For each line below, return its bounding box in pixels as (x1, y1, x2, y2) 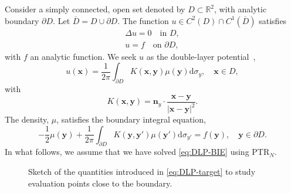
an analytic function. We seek (30, 50, 137, 62)
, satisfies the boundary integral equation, (56, 113, 206, 126)
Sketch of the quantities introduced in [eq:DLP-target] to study (28, 165, 256, 178)
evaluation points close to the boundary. (28, 177, 172, 189)
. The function (117, 14, 169, 26)
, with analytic (214, 3, 267, 15)
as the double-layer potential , (146, 50, 256, 62)
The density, (5, 113, 49, 126)
